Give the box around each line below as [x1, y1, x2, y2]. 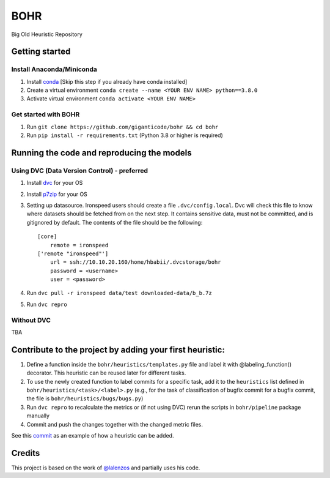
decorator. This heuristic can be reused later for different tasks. [26, 369, 186, 376]
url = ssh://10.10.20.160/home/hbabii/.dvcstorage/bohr [50, 259, 221, 266]
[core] [37, 233, 57, 240]
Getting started [11, 47, 71, 57]
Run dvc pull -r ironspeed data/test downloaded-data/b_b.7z [26, 289, 212, 297]
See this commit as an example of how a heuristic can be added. [11, 432, 174, 439]
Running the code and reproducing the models [11, 148, 192, 158]
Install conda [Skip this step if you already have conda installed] [26, 78, 188, 85]
